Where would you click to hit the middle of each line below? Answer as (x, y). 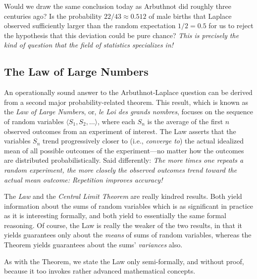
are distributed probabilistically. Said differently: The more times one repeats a (124, 160)
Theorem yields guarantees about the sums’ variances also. (93, 245)
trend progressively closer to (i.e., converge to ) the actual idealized (143, 141)
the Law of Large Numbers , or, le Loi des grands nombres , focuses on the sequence (128, 112)
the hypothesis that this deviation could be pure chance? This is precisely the (122, 35)
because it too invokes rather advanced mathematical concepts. (100, 271)
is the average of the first (185, 121)
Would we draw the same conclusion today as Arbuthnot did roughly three (118, 6)
